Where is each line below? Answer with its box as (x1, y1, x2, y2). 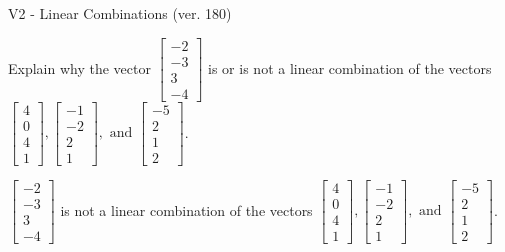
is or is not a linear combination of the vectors (208, 57, 492, 78)
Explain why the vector (8, 57, 151, 78)
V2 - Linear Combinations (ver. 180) (8, 3, 232, 23)
